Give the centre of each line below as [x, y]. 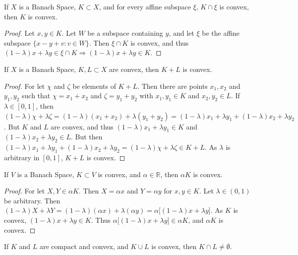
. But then [87, 137]
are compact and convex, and [84, 246]
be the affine [221, 33]
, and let [181, 33]
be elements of [94, 86]
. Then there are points [173, 86]
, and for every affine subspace [145, 6]
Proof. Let [19, 33]
